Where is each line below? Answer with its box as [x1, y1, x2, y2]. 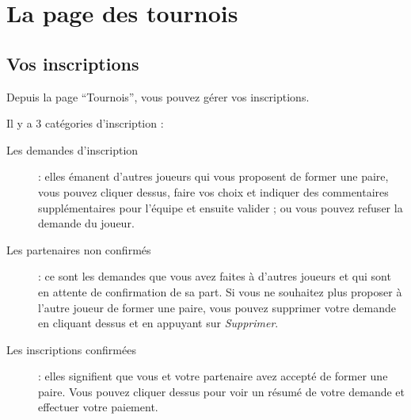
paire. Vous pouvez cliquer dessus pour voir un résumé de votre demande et [38, 383, 405, 399]
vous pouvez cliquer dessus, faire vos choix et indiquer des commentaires [38, 183, 389, 200]
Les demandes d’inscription [6, 141, 139, 158]
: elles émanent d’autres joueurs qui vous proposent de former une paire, [38, 168, 389, 185]
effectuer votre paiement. [38, 399, 158, 415]
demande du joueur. [38, 215, 135, 231]
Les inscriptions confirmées [6, 341, 136, 357]
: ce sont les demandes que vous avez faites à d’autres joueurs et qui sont [38, 268, 391, 284]
